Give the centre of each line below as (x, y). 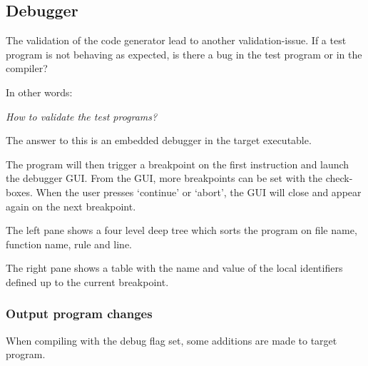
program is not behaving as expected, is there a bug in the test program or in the (184, 54)
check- (339, 178)
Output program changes (79, 314)
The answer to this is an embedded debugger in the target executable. (159, 140)
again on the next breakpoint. (71, 206)
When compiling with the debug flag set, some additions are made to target (172, 340)
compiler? (27, 68)
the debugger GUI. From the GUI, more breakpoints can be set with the (164, 178)
